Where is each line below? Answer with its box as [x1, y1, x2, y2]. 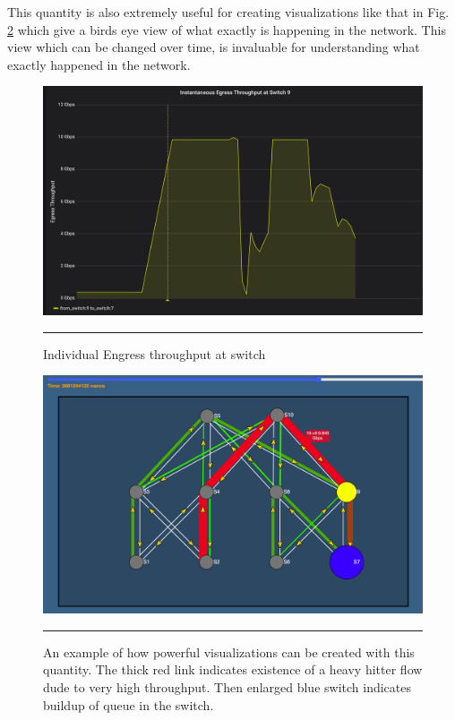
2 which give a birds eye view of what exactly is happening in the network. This [7, 20, 446, 39]
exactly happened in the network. [7, 55, 191, 73]
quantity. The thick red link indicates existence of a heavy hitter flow [43, 660, 423, 679]
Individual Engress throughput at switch [43, 344, 266, 363]
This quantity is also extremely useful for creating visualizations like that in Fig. [7, 3, 450, 21]
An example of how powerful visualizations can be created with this [43, 642, 415, 661]
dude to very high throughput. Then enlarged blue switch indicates [43, 678, 411, 697]
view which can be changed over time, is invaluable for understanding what [7, 38, 420, 56]
